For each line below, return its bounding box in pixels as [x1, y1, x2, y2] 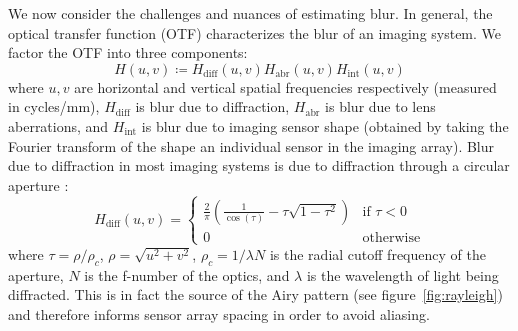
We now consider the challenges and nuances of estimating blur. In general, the [8, 3, 493, 23]
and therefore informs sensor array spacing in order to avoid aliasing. [8, 303, 430, 324]
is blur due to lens [325, 96, 436, 117]
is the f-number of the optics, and [84, 264, 290, 285]
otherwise [362, 230, 421, 245]
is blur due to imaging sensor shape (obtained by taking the [141, 115, 509, 136]
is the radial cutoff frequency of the [269, 243, 486, 264]
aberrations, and [8, 115, 109, 136]
